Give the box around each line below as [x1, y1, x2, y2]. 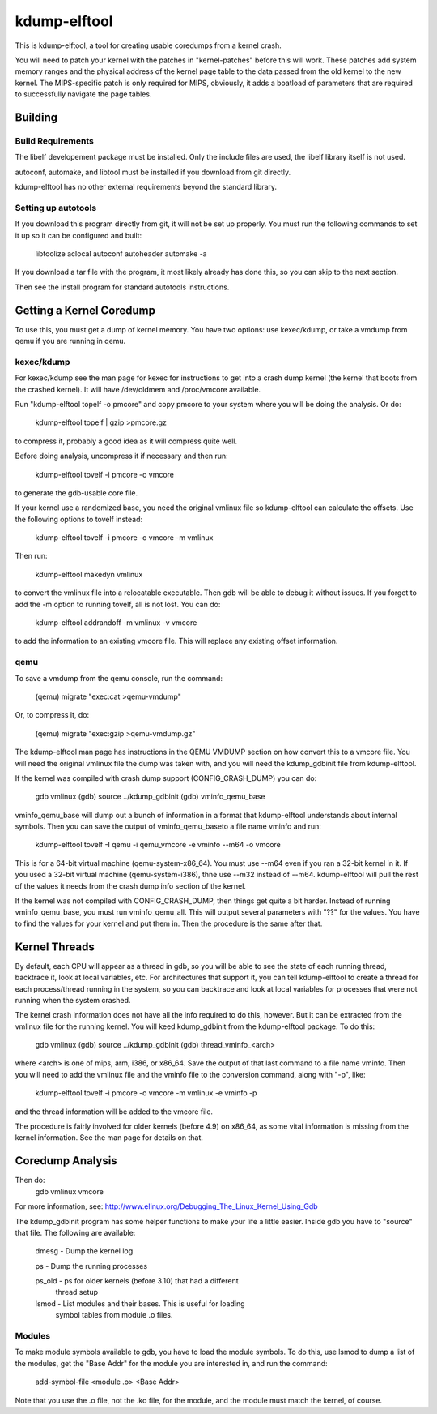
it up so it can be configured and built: [15, 230, 142, 240]
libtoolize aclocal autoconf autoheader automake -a [35, 248, 207, 259]
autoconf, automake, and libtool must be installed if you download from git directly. [15, 167, 291, 177]
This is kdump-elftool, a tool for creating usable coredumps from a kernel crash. [15, 41, 282, 50]
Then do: [15, 1176, 45, 1185]
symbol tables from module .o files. [55, 1310, 173, 1320]
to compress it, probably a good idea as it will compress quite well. [15, 436, 238, 446]
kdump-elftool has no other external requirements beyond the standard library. [15, 182, 278, 192]
